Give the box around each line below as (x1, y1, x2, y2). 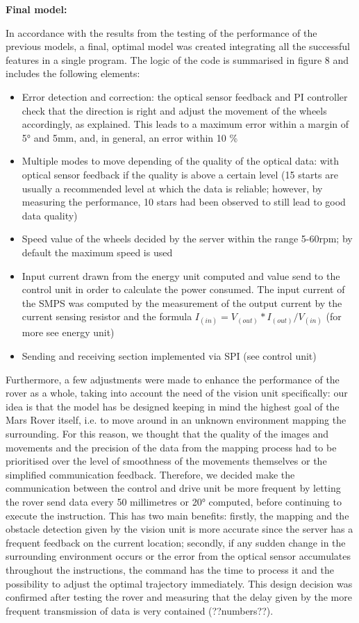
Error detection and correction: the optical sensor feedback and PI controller (22, 89, 348, 103)
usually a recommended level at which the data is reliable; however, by (22, 181, 323, 195)
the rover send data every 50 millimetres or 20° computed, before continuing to (6, 495, 342, 508)
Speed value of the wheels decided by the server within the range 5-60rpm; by (22, 231, 353, 246)
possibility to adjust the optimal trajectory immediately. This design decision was (6, 576, 353, 590)
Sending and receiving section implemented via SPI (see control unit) (22, 349, 317, 363)
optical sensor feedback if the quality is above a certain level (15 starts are (22, 167, 338, 181)
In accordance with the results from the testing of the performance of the (6, 25, 317, 40)
